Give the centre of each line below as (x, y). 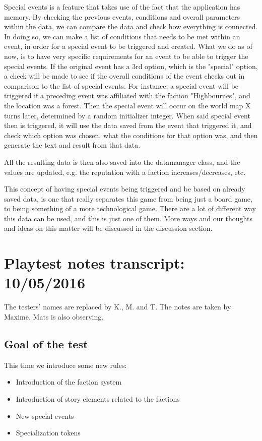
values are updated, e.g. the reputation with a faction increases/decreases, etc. (125, 172)
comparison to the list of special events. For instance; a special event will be (121, 85)
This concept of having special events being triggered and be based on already (125, 189)
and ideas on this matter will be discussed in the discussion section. (108, 228)
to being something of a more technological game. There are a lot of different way (130, 208)
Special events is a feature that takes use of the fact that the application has (122, 7)
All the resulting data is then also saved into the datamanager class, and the (122, 162)
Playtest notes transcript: (94, 263)
